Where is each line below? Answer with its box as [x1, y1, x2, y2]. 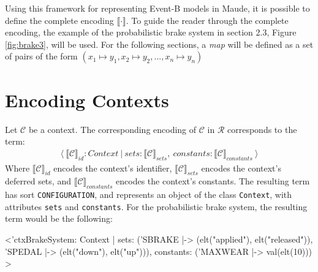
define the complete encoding [5, 13, 114, 26]
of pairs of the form [5, 50, 78, 62]
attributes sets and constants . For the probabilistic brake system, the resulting [5, 200, 308, 213]
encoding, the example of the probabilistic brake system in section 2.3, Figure [5, 26, 297, 39]
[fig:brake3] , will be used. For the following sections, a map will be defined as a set [5, 37, 314, 50]
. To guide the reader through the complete [126, 13, 289, 26]
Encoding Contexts [5, 87, 169, 112]
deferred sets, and [5, 175, 71, 187]
